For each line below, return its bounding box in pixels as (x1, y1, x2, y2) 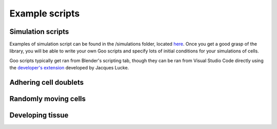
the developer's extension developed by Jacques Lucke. (9, 65, 129, 71)
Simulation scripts (9, 27, 69, 36)
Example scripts (9, 8, 80, 19)
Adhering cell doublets (9, 78, 84, 87)
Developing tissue (9, 111, 69, 120)
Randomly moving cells (9, 95, 86, 103)
